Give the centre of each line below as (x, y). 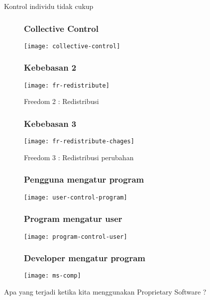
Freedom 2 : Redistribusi (61, 101)
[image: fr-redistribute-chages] (79, 142)
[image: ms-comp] (52, 276)
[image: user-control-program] (76, 197)
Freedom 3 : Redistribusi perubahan (79, 157)
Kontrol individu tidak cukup (49, 6)
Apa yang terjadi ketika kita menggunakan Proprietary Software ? (105, 292)
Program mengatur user (73, 219)
